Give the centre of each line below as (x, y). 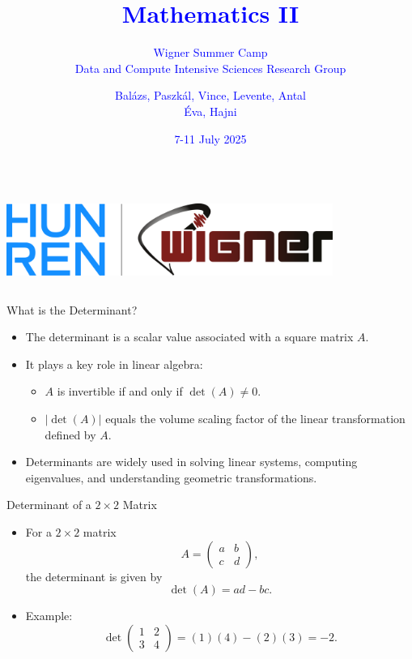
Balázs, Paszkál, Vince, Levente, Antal (210, 95)
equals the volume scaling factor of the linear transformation (255, 419)
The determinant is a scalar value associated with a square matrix (189, 337)
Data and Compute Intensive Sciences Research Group (210, 68)
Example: (49, 616)
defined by (70, 434)
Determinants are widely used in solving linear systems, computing (191, 462)
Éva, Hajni (210, 111)
